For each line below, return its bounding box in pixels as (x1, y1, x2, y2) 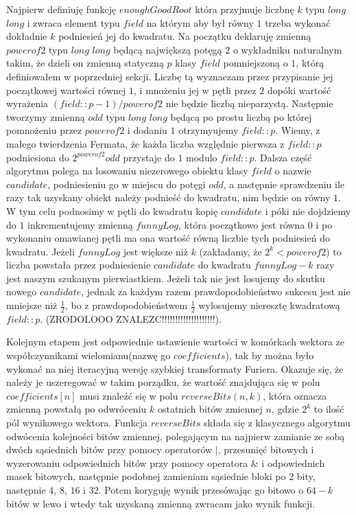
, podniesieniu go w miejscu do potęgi (47, 176, 206, 191)
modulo (186, 150, 217, 164)
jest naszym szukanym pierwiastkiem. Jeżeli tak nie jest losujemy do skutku (6, 271, 325, 285)
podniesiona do (6, 150, 69, 164)
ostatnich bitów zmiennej (157, 402, 263, 416)
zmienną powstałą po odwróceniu (6, 402, 147, 416)
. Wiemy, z (275, 123, 320, 137)
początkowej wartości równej (6, 82, 126, 97)
